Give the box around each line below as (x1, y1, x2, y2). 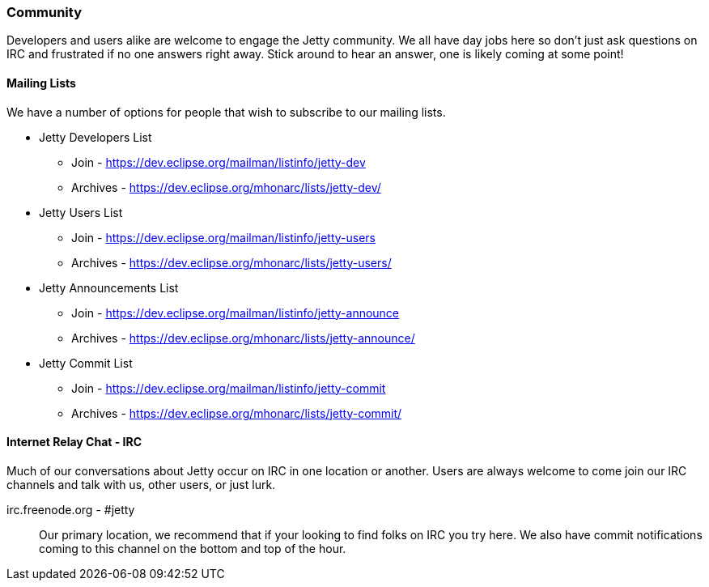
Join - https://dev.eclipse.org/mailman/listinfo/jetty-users (71, 230, 376, 245)
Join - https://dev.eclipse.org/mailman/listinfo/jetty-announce (71, 305, 400, 320)
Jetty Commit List (39, 355, 133, 370)
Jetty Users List (39, 205, 123, 219)
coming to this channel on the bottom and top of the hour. (39, 541, 346, 555)
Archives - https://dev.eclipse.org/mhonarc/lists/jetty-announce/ (71, 330, 415, 345)
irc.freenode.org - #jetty (6, 502, 135, 517)
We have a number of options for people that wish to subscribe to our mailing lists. (6, 104, 446, 119)
